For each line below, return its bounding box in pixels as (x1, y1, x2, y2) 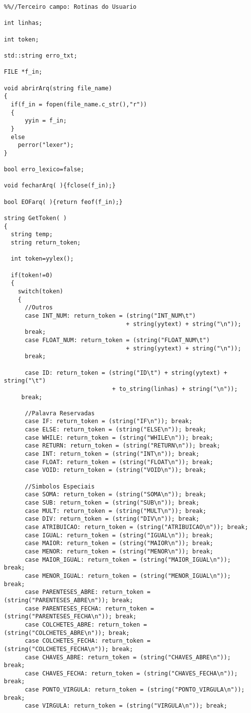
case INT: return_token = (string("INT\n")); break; (24, 450, 199, 458)
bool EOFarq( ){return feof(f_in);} (4, 198, 123, 205)
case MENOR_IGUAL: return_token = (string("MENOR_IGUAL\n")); (24, 572, 231, 579)
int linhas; (4, 20, 42, 27)
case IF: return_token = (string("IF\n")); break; (24, 418, 193, 425)
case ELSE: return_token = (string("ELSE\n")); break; (24, 426, 207, 433)
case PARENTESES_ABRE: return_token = (24, 589, 151, 596)
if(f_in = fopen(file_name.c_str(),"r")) (11, 101, 147, 108)
